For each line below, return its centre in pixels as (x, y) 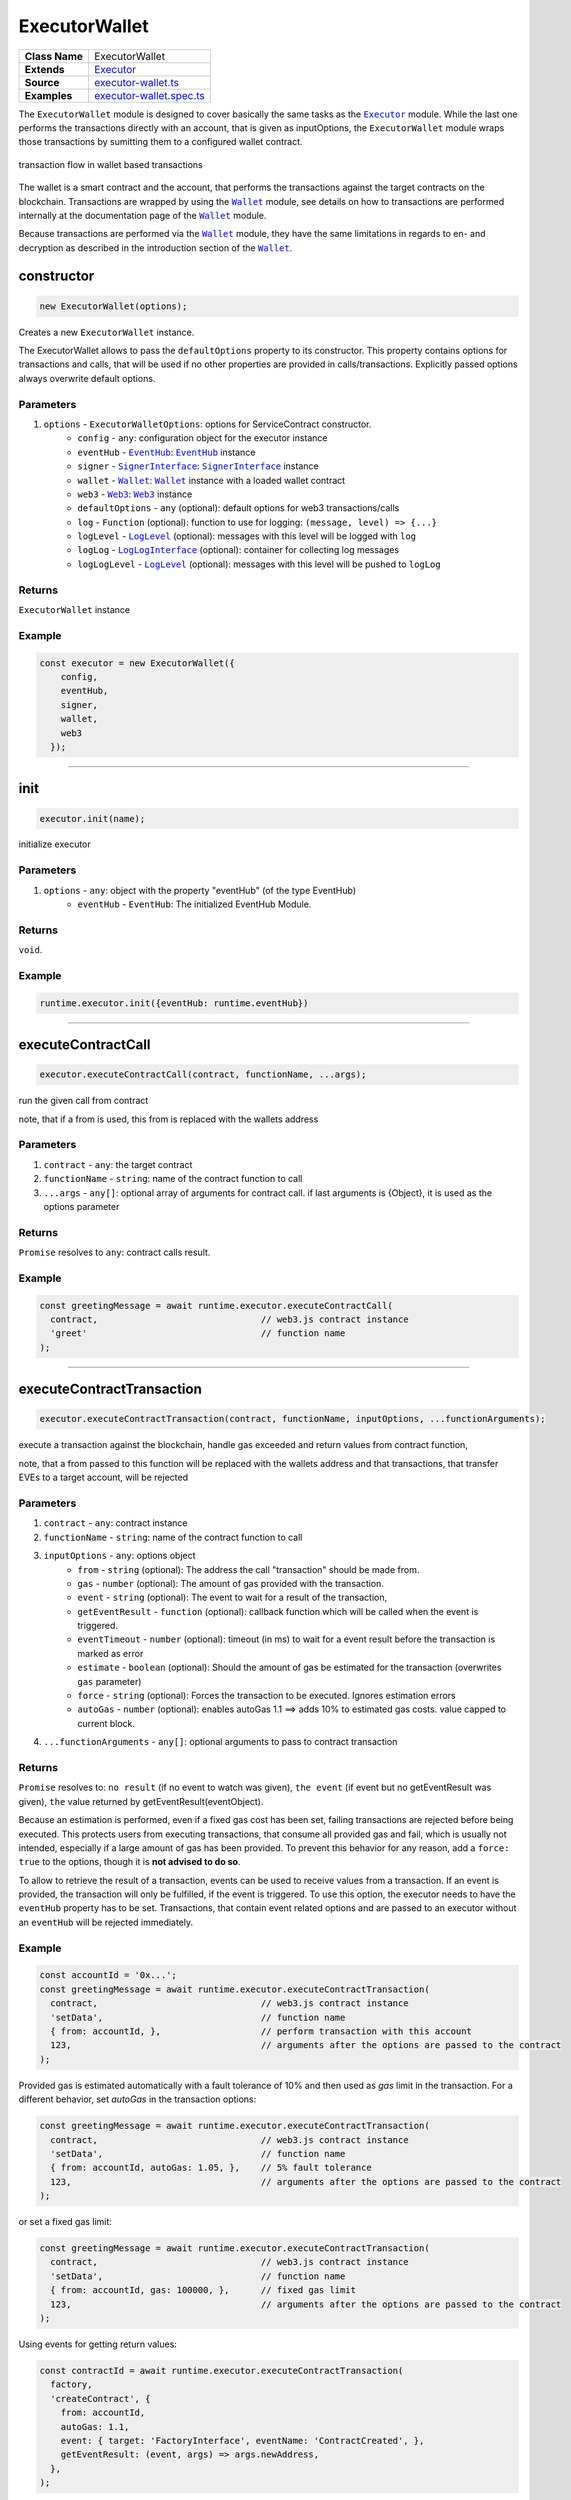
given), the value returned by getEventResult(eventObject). (141, 1801)
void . (30, 950)
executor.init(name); (92, 818)
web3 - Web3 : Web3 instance (135, 494)
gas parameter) (109, 1681)
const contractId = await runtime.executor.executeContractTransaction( (221, 2370)
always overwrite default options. (87, 378)
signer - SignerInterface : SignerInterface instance (198, 466)
